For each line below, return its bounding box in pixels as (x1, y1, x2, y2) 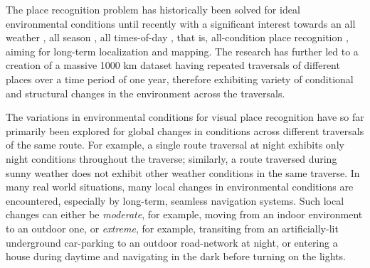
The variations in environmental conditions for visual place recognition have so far (6, 109, 364, 124)
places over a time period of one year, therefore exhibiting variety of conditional (6, 71, 354, 86)
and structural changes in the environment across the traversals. (6, 85, 285, 100)
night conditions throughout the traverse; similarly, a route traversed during (6, 151, 337, 166)
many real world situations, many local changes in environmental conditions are (6, 179, 354, 194)
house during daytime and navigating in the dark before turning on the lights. (6, 249, 346, 264)
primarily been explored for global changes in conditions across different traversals (6, 123, 364, 138)
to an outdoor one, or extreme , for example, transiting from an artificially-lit (6, 220, 339, 235)
